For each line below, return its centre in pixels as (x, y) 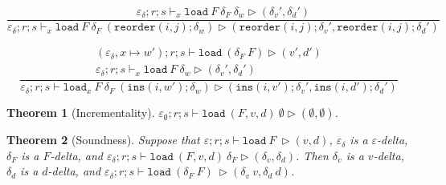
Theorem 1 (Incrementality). (81, 113)
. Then (312, 155)
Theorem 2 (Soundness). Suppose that (103, 140)
